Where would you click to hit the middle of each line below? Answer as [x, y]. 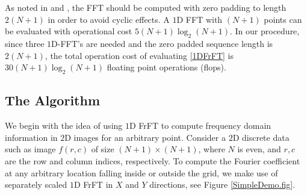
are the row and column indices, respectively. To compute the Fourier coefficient [153, 160]
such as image [30, 149]
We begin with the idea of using [64, 125]
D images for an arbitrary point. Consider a [145, 137]
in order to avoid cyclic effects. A [109, 19]
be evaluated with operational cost [69, 31]
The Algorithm [53, 100]
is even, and [259, 149]
